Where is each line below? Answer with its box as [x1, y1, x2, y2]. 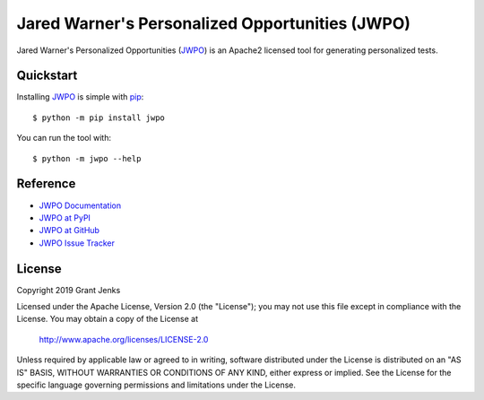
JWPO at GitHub [39, 225, 100, 236]
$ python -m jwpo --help [32, 153, 142, 163]
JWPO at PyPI [39, 212, 91, 223]
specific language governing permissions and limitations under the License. [16, 379, 296, 390]
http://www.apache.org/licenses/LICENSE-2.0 [39, 334, 209, 344]
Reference [16, 176, 76, 192]
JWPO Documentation [39, 200, 121, 211]
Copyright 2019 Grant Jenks [16, 284, 121, 295]
